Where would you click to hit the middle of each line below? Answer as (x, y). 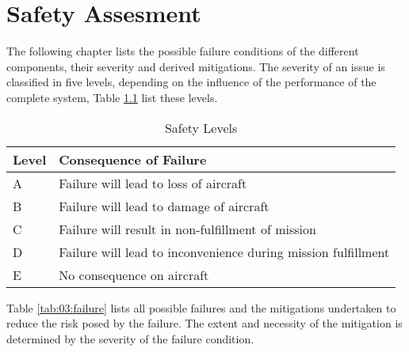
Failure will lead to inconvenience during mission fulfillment (224, 252)
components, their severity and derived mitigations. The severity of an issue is (196, 66)
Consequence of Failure (133, 159)
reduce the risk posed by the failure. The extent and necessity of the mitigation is (204, 323)
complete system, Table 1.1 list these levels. (112, 97)
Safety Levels (201, 127)
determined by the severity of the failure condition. (130, 338)
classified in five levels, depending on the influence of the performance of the (191, 82)
